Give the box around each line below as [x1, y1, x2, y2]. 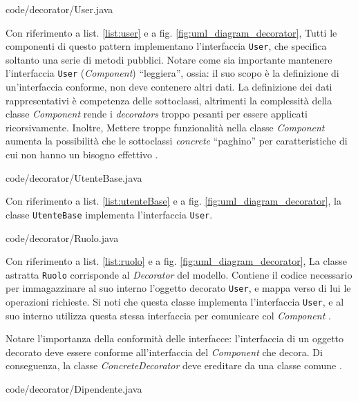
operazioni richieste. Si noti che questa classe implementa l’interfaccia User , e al [6, 295, 344, 308]
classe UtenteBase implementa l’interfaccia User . [6, 207, 213, 221]
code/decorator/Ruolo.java [6, 230, 119, 245]
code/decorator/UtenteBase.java [6, 170, 142, 185]
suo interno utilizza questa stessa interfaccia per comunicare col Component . [6, 308, 331, 322]
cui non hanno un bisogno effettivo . [6, 147, 158, 162]
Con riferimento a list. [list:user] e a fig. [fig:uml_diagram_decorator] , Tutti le [6, 25, 337, 39]
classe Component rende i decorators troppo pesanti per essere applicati [6, 106, 308, 121]
